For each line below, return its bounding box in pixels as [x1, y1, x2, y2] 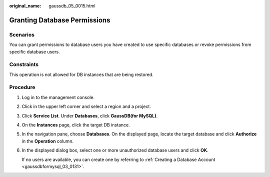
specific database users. [9, 48, 60, 54]
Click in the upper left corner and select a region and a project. [21, 103, 151, 109]
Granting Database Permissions [9, 15, 110, 24]
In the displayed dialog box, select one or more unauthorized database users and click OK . [21, 147, 208, 153]
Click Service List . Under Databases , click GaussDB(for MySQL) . [21, 112, 157, 118]
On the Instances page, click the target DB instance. [21, 122, 130, 127]
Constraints [9, 61, 39, 68]
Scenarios [9, 31, 35, 38]
